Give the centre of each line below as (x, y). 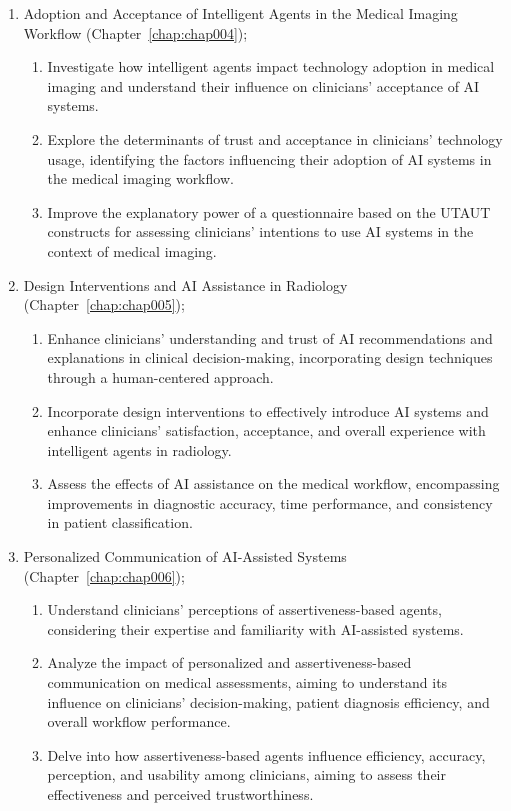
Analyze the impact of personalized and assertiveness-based (229, 662)
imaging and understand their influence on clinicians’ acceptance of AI (263, 85)
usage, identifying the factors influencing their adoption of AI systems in (269, 158)
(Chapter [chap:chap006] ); (104, 575)
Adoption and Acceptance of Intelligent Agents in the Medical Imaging (240, 13)
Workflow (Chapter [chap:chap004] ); (135, 32)
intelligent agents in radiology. (139, 449)
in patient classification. (120, 522)
